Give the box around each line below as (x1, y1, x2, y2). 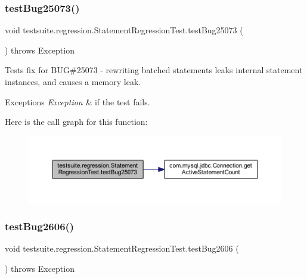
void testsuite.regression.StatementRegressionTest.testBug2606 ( (5, 242, 239, 254)
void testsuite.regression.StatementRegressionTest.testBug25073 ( (5, 24, 243, 36)
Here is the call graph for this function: (5, 115, 148, 128)
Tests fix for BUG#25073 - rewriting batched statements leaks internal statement (5, 64, 303, 76)
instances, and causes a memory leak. (5, 76, 141, 87)
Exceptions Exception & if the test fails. (5, 95, 150, 108)
